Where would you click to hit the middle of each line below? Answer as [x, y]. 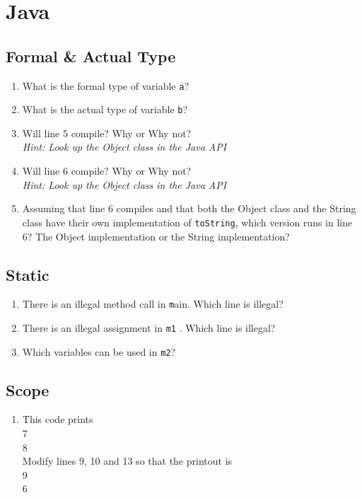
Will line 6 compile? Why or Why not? [107, 171]
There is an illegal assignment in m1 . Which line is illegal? [149, 327]
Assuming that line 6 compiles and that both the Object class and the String [189, 208]
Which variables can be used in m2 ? [99, 351]
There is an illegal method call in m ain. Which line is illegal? [153, 304]
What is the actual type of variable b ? [105, 109]
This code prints [58, 419]
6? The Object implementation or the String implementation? [156, 236]
